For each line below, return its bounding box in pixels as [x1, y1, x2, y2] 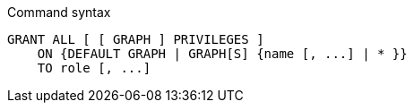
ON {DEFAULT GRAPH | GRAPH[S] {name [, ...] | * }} [37, 47, 408, 61]
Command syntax [7, 4, 111, 20]
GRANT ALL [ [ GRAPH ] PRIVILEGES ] [7, 32, 264, 47]
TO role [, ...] [37, 61, 151, 75]
